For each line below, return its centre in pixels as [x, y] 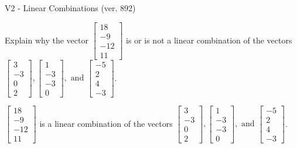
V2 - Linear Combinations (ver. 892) [70, 8]
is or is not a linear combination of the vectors [209, 40]
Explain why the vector [47, 40]
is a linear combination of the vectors [106, 123]
